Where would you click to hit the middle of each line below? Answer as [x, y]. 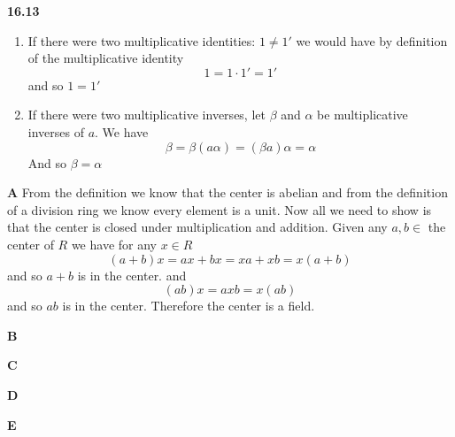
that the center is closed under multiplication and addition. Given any [197, 227]
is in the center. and [132, 275]
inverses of [56, 131]
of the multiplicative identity [106, 58]
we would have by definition [372, 40]
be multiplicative [362, 115]
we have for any [114, 244]
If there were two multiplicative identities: [142, 40]
